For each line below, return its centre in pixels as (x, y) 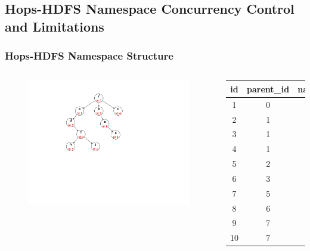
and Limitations (55, 26)
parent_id (268, 89)
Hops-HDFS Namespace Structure (89, 56)
